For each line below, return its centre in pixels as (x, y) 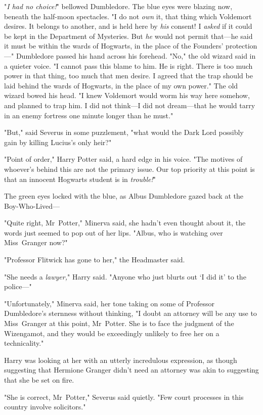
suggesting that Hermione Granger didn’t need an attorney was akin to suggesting (131, 370)
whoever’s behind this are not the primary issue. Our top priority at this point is (129, 169)
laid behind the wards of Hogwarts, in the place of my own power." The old (121, 85)
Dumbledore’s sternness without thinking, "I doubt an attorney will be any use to (130, 313)
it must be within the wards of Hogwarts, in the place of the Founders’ (114, 46)
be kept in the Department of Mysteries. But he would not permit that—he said (128, 36)
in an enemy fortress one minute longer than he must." (89, 115)
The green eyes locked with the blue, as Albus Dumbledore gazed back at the (124, 196)
